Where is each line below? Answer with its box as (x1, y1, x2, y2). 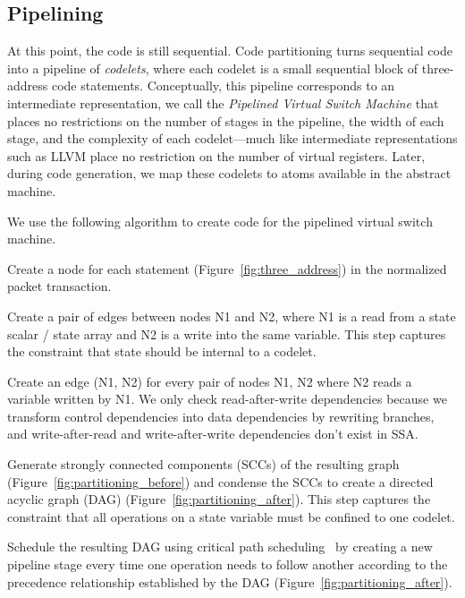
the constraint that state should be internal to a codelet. (7, 342, 317, 361)
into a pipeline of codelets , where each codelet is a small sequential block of (7, 58, 418, 77)
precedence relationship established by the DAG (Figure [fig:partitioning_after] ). (7, 572, 452, 591)
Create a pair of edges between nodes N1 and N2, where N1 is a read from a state (7, 306, 456, 325)
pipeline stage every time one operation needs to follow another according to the (7, 555, 448, 574)
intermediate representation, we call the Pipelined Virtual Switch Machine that (7, 93, 439, 112)
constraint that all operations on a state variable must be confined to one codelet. (7, 507, 455, 525)
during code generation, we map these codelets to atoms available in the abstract (7, 164, 452, 183)
